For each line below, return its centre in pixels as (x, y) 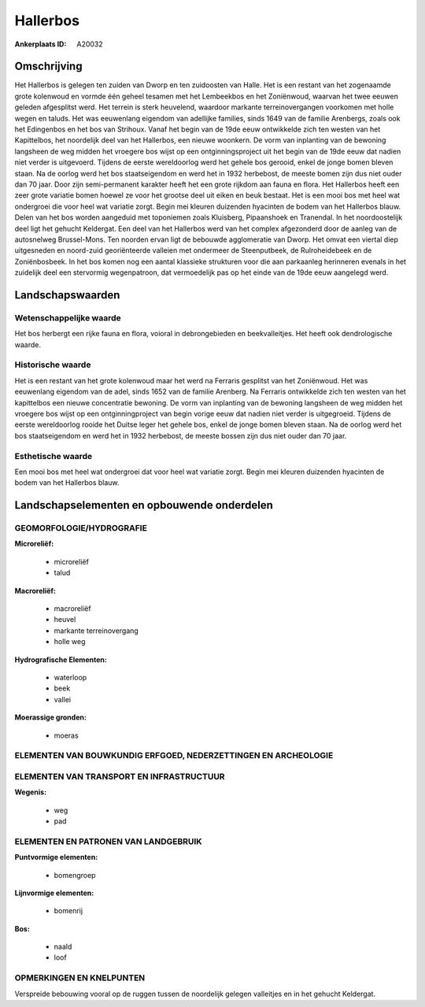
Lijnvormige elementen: (54, 893)
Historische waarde (53, 365)
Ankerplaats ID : (41, 44)
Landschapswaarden (67, 295)
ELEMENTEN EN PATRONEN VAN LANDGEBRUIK (108, 841)
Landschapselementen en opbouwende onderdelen (144, 505)
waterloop (70, 677)
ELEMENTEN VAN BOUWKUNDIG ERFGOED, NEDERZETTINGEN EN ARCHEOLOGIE (174, 756)
